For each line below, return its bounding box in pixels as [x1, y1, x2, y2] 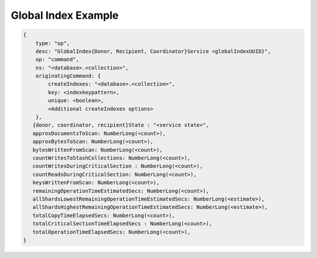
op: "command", [35, 56, 79, 63]
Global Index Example [11, 9, 119, 22]
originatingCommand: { [35, 73, 101, 79]
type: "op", [35, 40, 70, 46]
